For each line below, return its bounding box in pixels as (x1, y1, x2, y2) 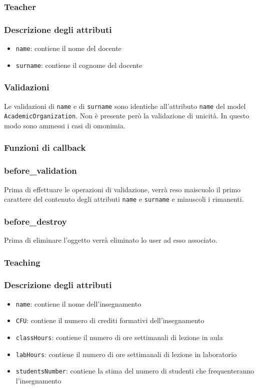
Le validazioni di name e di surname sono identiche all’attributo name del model (4, 100, 246, 111)
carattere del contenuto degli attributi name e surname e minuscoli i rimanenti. (4, 194, 244, 204)
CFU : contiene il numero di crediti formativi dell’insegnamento (15, 315, 204, 326)
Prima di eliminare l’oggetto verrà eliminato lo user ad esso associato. (4, 235, 217, 245)
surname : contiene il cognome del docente (15, 59, 142, 70)
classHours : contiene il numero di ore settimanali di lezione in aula (15, 332, 223, 342)
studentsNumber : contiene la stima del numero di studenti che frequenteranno (15, 366, 254, 376)
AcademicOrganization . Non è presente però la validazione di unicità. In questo (4, 110, 249, 121)
